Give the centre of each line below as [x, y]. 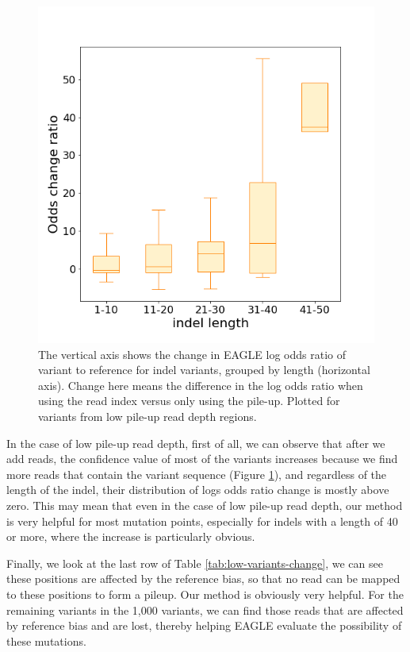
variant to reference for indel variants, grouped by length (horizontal [204, 370]
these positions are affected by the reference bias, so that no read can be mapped [203, 579]
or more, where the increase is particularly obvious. [131, 536]
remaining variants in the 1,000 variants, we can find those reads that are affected [205, 610]
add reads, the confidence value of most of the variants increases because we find [202, 459]
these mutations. [46, 640]
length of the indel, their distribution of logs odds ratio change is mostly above [198, 490]
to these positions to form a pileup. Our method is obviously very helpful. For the [205, 594]
